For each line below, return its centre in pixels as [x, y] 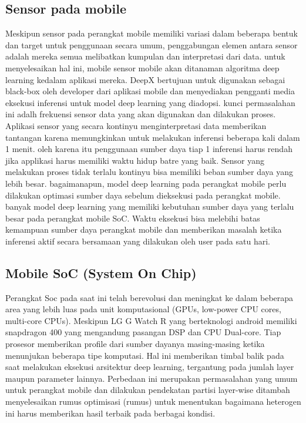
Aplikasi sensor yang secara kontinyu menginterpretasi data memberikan [136, 125]
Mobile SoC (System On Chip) [101, 272]
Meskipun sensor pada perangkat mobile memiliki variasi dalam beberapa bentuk [152, 33]
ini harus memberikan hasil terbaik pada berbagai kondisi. [110, 413]
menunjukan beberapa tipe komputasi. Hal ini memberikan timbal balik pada [145, 355]
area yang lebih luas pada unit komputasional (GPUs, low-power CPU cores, [143, 309]
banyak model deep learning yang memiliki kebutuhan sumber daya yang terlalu [150, 206]
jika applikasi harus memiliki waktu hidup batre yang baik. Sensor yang [135, 160]
